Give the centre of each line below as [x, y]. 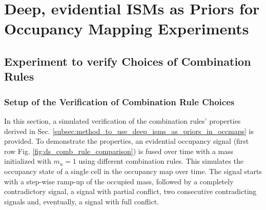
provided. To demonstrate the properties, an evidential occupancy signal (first [127, 141]
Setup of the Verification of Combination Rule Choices [119, 101]
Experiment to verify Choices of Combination [128, 61]
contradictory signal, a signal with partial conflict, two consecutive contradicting [130, 191]
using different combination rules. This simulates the [161, 161]
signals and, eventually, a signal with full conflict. [82, 201]
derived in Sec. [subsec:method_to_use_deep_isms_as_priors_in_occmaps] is [129, 131]
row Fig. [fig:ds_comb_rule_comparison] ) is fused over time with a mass [119, 151]
